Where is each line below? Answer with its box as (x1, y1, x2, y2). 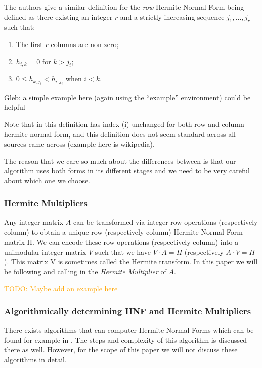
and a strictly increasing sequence (120, 11, 225, 22)
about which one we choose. (4, 175, 91, 186)
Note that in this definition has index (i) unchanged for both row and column (4, 118, 244, 129)
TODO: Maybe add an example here (4, 283, 118, 294)
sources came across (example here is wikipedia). (4, 139, 155, 149)
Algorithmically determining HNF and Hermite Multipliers (4, 304, 251, 317)
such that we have (95, 246, 151, 257)
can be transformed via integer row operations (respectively (73, 216, 258, 227)
